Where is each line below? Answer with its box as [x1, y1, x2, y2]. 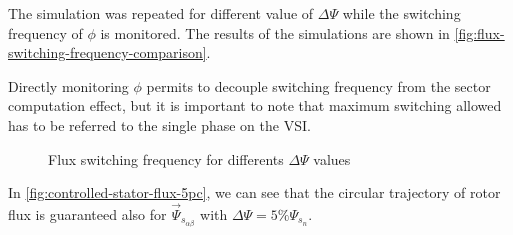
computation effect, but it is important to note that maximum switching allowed [8, 95, 502, 116]
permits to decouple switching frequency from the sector [146, 75, 491, 96]
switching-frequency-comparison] [8, 42, 207, 63]
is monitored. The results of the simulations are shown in [100, 22, 450, 43]
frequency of [8, 22, 83, 43]
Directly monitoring [8, 75, 129, 96]
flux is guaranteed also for [8, 203, 167, 224]
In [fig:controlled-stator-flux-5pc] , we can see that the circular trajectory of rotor [8, 182, 501, 203]
